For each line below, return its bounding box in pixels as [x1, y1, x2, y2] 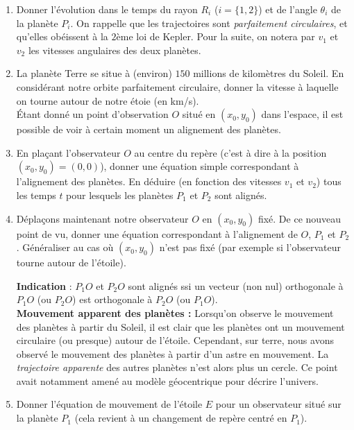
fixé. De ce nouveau [258, 211, 342, 225]
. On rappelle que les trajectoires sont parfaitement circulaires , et [70, 15, 348, 30]
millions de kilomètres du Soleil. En [193, 66, 344, 80]
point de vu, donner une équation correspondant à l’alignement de [16, 226, 298, 241]
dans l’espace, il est [261, 107, 344, 121]
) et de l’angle [258, 2, 317, 16]
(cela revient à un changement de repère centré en [74, 411, 287, 425]
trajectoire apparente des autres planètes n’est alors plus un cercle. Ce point [16, 360, 338, 375]
